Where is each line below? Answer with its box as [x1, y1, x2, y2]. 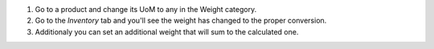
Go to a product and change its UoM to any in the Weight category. [35, 5, 257, 14]
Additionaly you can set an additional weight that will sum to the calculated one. [35, 27, 299, 36]
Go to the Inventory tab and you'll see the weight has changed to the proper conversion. [35, 16, 327, 26]
